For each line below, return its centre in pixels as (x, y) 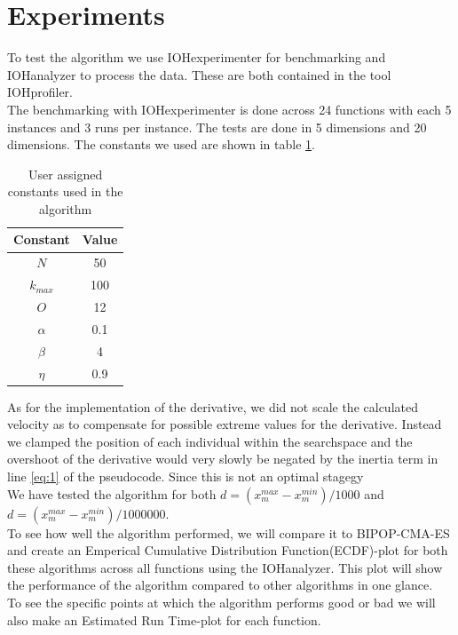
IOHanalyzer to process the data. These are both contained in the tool (199, 74)
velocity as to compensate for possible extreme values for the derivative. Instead (225, 424)
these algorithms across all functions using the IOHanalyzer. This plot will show (225, 567)
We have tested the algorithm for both (112, 493)
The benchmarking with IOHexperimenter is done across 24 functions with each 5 (229, 109)
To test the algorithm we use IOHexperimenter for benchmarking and (197, 57)
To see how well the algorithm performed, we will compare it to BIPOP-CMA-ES (229, 532)
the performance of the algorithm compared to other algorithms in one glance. (220, 585)
